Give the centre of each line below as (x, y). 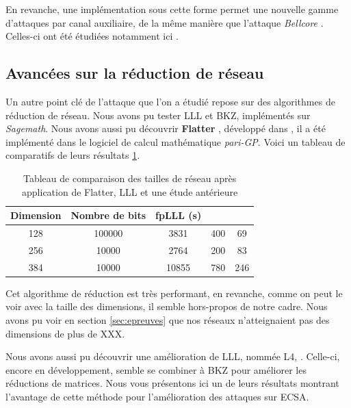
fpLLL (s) (179, 215)
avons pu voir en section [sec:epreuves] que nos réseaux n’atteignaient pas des (168, 319)
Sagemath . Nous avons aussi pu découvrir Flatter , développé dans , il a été (166, 128)
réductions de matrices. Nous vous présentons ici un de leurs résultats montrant (172, 383)
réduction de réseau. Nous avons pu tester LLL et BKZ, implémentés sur (158, 115)
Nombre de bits (108, 215)
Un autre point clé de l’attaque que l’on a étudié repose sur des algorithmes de (170, 101)
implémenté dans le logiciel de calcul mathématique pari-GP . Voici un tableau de (175, 141)
